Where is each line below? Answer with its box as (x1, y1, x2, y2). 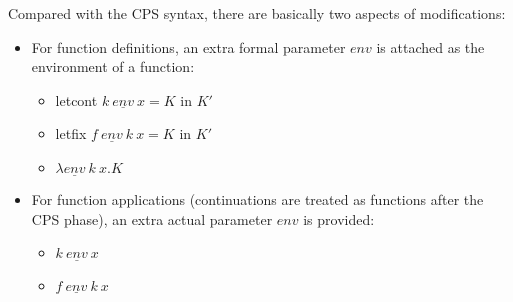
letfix (55, 123, 87, 144)
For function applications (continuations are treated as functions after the (31, 189, 484, 210)
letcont (55, 89, 98, 110)
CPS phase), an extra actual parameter (31, 208, 273, 229)
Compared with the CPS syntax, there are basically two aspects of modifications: (8, 3, 506, 23)
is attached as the (376, 36, 485, 57)
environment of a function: (31, 56, 195, 77)
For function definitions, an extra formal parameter (31, 36, 346, 57)
